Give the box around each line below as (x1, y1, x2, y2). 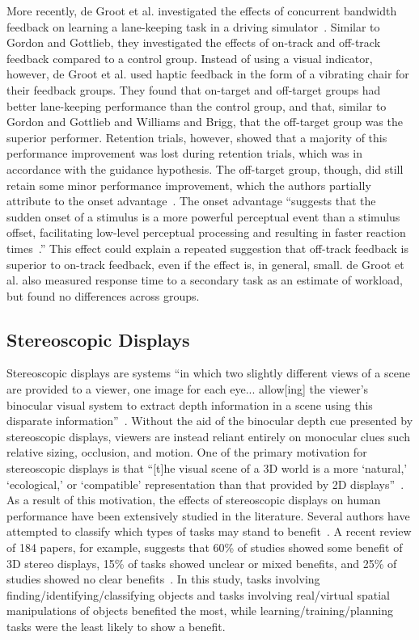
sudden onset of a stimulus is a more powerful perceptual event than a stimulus (6, 208, 400, 225)
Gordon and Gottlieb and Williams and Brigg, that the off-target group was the (6, 113, 403, 130)
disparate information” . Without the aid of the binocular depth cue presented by (6, 412, 413, 429)
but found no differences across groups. (6, 287, 200, 304)
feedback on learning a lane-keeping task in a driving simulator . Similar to (6, 18, 380, 35)
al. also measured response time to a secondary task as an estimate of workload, (6, 272, 403, 288)
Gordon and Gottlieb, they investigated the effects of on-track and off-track (6, 34, 381, 51)
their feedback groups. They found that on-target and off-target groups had (6, 81, 381, 98)
